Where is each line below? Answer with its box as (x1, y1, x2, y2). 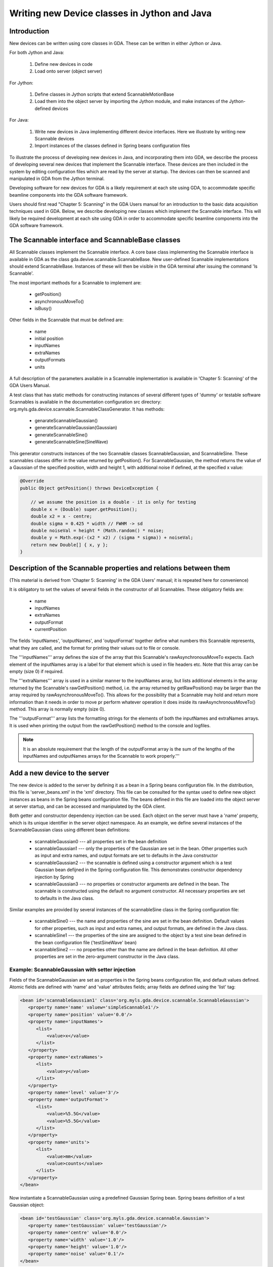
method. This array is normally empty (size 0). (9, 706, 106, 712)
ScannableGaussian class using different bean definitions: (9, 827, 130, 833)
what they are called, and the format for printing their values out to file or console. (9, 645, 180, 651)
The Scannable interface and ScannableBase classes (9, 236, 180, 244)
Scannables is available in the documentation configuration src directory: (9, 399, 162, 405)
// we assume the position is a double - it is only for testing (30, 499, 196, 505)
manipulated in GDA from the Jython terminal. (9, 175, 105, 181)
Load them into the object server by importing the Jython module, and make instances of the (34, 98, 229, 104)
